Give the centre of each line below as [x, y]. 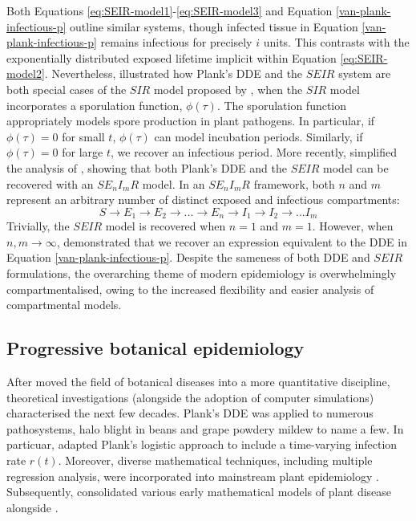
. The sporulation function [282, 105]
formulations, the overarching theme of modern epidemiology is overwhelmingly [202, 273]
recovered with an [50, 183]
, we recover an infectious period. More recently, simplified [254, 152]
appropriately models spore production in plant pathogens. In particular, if [191, 121]
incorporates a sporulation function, [95, 105]
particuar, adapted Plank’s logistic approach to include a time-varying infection [202, 444]
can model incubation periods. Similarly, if [258, 136]
